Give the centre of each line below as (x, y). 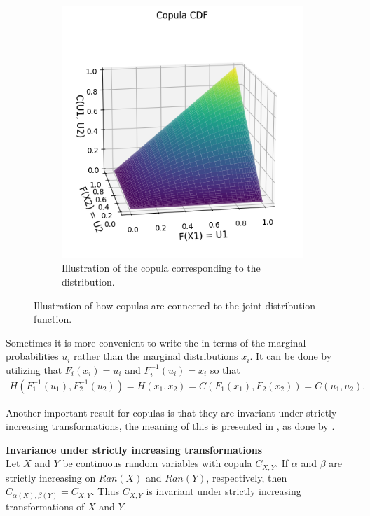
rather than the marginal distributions (156, 356)
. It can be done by (291, 356)
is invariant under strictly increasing (224, 491)
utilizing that (34, 369)
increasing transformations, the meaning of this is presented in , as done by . (170, 426)
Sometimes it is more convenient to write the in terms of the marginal (156, 342)
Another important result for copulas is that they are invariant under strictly (171, 412)
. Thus (105, 491)
